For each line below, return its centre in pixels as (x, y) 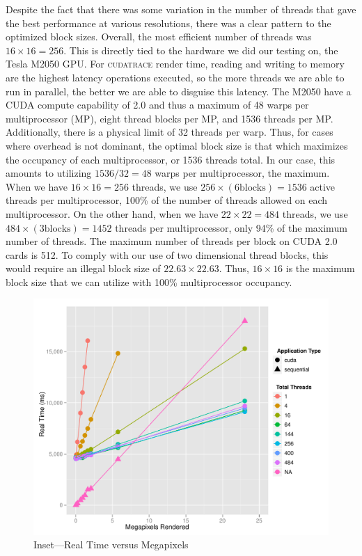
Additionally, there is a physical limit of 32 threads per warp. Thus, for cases (170, 132)
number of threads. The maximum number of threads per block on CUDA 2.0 (172, 241)
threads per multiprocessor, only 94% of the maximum (231, 227)
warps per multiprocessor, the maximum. (242, 173)
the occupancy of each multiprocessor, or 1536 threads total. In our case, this (171, 159)
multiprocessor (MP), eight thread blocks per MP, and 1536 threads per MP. (170, 118)
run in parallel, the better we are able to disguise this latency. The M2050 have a (179, 91)
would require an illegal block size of (83, 268)
